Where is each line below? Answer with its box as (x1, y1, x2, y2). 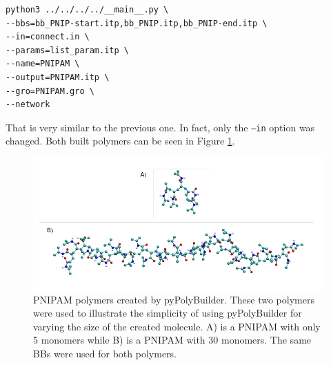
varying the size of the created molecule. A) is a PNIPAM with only (33, 319, 321, 333)
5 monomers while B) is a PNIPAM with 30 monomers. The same (33, 333, 312, 347)
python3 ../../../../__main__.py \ (6, 5, 169, 15)
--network (6, 100, 50, 110)
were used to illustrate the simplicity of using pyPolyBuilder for (33, 306, 302, 320)
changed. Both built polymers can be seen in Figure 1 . (6, 133, 235, 148)
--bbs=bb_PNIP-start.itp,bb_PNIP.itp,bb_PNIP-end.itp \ (6, 18, 268, 28)
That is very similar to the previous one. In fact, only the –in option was (6, 120, 315, 134)
